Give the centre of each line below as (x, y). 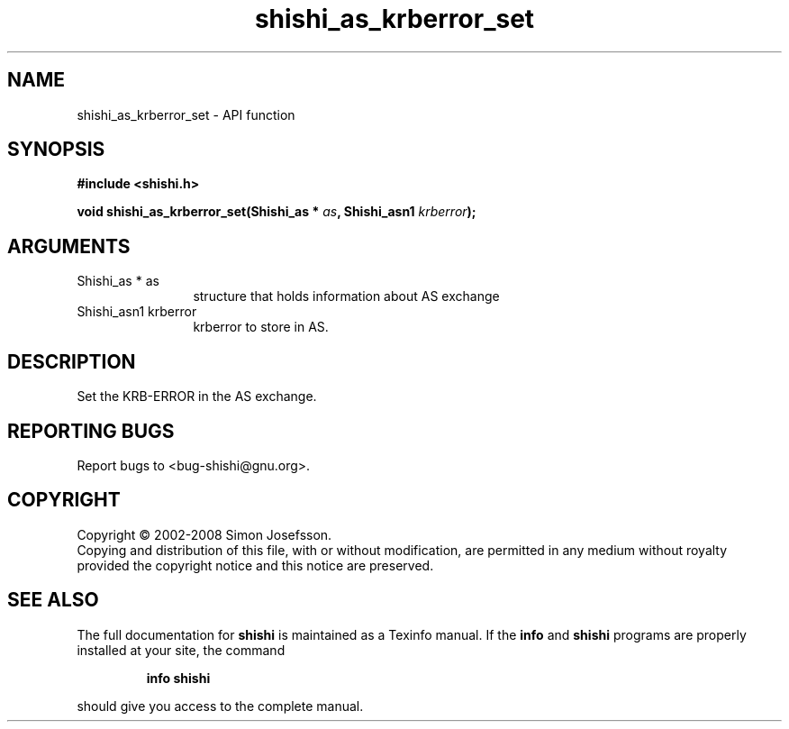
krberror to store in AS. (261, 327)
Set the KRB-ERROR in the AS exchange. (197, 396)
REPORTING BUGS (91, 431)
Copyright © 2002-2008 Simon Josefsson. (204, 534)
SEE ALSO (53, 600)
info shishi (178, 678)
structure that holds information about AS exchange (346, 296)
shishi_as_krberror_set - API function (186, 114)
